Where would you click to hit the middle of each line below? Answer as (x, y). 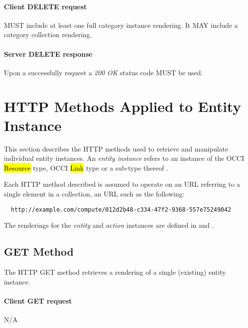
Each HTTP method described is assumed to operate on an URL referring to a (122, 184)
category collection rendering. (48, 34)
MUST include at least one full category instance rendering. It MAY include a (121, 25)
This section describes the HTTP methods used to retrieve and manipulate (116, 148)
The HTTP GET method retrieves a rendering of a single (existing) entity (115, 272)
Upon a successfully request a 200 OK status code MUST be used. (103, 72)
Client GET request (38, 300)
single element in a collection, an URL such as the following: (94, 194)
